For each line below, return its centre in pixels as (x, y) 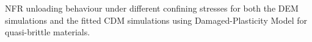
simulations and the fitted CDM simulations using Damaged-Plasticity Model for (156, 20)
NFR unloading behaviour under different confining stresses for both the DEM (152, 8)
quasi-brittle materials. (48, 32)
